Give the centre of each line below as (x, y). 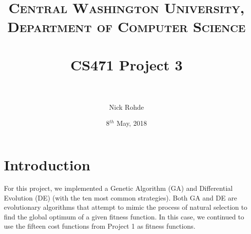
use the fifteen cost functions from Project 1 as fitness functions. (100, 226)
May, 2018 (132, 123)
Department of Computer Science (126, 26)
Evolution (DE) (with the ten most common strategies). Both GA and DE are (121, 197)
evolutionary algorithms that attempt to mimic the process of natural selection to (126, 207)
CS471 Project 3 (126, 64)
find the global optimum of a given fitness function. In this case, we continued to (124, 216)
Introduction (47, 165)
